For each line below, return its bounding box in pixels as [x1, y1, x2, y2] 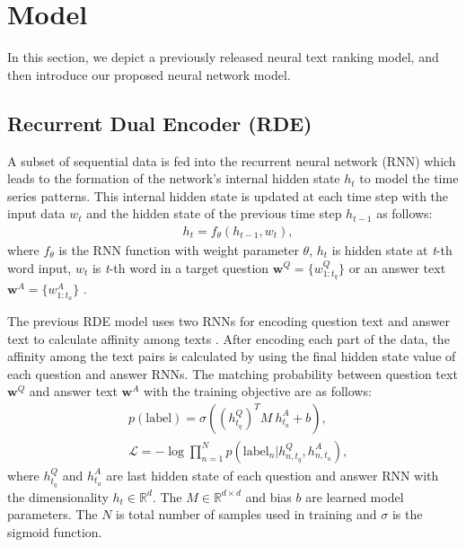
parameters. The [7, 505, 98, 524]
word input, [7, 258, 72, 277]
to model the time [359, 169, 459, 188]
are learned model [305, 487, 404, 506]
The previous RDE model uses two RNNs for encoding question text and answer [7, 311, 450, 330]
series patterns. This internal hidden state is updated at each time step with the [7, 186, 449, 205]
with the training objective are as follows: [144, 382, 372, 401]
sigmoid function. [7, 522, 102, 541]
